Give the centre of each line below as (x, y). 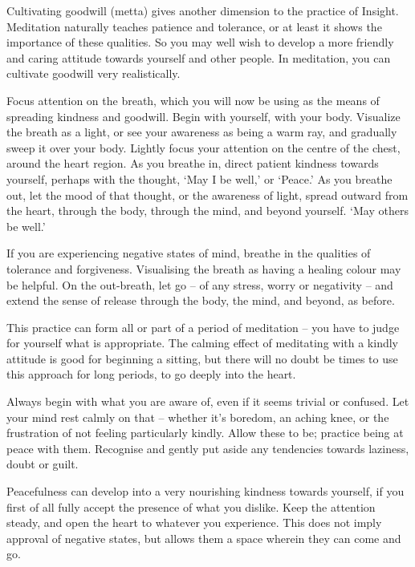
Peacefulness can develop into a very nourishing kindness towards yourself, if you (205, 491)
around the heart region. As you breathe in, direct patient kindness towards (193, 163)
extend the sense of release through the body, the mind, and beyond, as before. (201, 300)
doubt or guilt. (43, 464)
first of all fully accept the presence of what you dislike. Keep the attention (191, 506)
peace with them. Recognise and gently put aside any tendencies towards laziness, (208, 448)
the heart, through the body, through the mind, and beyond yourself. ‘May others (207, 211)
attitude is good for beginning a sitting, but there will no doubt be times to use (202, 358)
